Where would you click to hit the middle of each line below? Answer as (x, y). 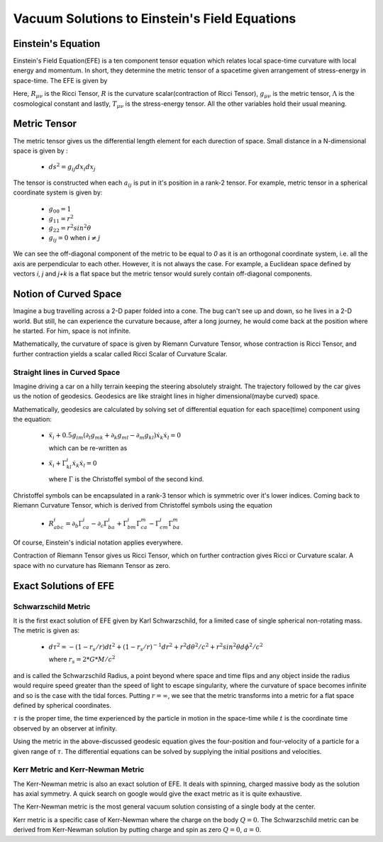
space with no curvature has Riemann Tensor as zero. (92, 565)
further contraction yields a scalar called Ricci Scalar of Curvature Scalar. (120, 354)
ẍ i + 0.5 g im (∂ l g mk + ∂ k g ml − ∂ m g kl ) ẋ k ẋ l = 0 (115, 437)
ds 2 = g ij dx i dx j (72, 168)
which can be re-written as (88, 448)
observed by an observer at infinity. (65, 728)
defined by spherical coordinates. (62, 705)
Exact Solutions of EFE (64, 586)
